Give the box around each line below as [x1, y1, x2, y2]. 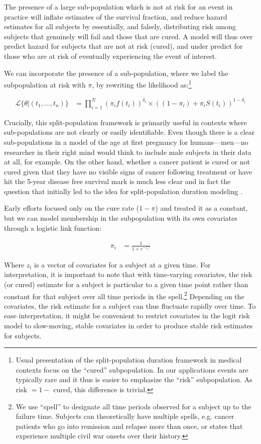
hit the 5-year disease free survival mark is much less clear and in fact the [4, 176, 231, 187]
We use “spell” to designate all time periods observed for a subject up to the [16, 401, 251, 411]
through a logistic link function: [4, 222, 101, 233]
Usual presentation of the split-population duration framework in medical [16, 354, 242, 365]
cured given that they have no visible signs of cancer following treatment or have [4, 166, 252, 176]
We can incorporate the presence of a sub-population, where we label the [4, 67, 228, 78]
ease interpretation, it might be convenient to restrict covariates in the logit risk [4, 310, 250, 321]
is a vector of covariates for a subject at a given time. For [34, 259, 211, 270]
